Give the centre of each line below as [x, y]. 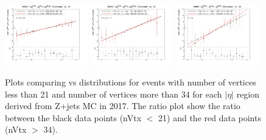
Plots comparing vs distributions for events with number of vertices [131, 82]
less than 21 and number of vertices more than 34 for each [114, 94]
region [248, 94]
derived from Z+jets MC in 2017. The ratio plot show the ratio [123, 106]
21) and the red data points [210, 117]
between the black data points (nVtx [73, 117]
